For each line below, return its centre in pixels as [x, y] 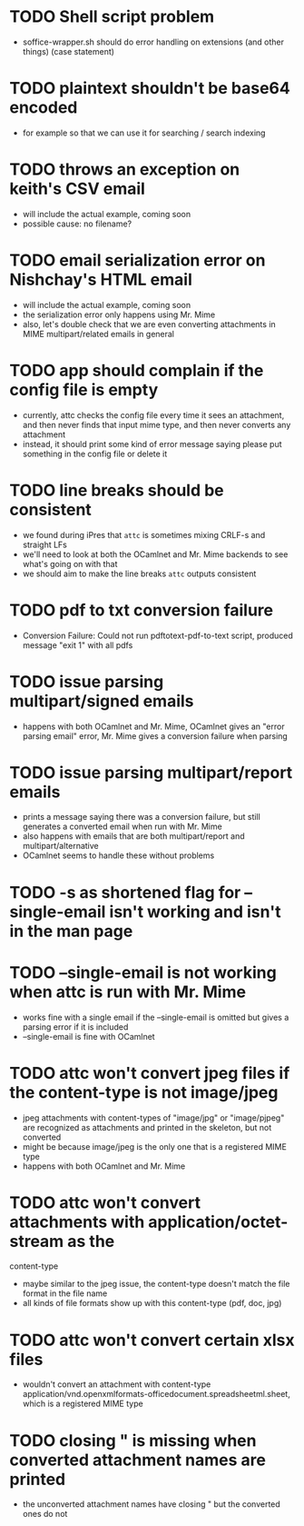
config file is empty [84, 389]
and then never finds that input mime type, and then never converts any [157, 424]
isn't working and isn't [195, 912]
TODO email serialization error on [137, 260]
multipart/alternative [61, 846]
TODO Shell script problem [112, 17]
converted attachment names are [137, 1460]
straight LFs [45, 544]
